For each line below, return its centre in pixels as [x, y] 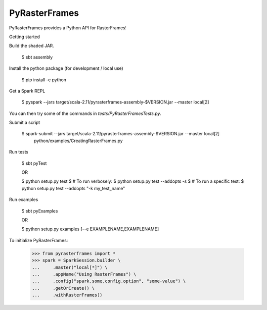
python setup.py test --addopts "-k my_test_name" [73, 188]
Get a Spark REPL [27, 91]
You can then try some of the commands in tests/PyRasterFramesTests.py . [85, 113]
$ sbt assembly [37, 57]
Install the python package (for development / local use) [66, 68]
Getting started [24, 37]
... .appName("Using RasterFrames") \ [84, 274]
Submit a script [25, 123]
